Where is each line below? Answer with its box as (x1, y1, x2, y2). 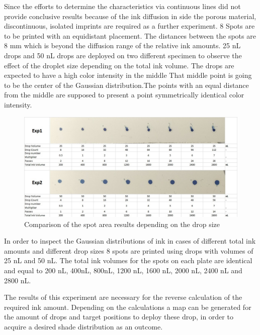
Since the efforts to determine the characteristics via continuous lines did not (4, 1, 241, 11)
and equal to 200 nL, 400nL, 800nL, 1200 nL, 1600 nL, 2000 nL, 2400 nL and (4, 265, 242, 276)
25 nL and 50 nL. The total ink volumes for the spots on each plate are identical (4, 255, 252, 266)
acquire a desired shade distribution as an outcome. (4, 321, 163, 332)
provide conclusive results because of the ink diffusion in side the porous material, (4, 11, 256, 21)
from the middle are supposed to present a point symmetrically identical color (4, 89, 244, 100)
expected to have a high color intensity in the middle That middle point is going (4, 70, 252, 80)
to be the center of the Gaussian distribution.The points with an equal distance (4, 79, 249, 90)
